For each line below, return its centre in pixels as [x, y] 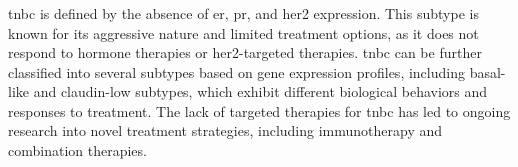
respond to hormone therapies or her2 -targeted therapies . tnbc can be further [245, 52]
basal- [487, 71]
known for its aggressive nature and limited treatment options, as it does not [243, 32]
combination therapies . [77, 150]
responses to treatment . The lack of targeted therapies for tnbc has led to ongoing [259, 110]
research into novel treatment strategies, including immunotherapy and [225, 130]
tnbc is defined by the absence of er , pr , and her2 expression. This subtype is [243, 12]
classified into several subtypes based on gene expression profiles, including [236, 71]
